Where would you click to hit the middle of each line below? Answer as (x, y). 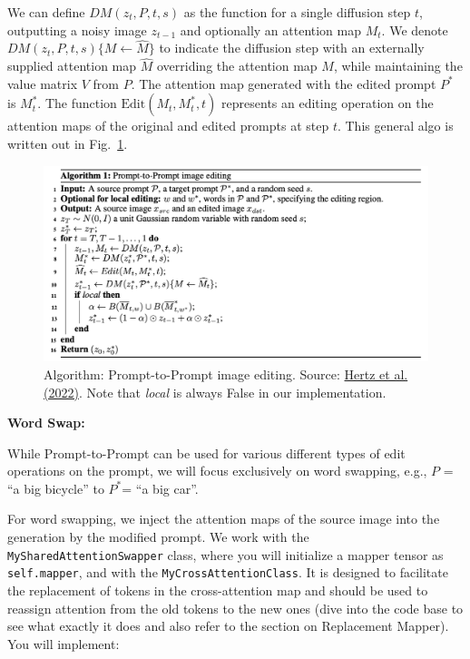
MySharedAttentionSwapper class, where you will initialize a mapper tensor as (225, 554)
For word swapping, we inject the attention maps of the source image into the (224, 519)
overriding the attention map (237, 66)
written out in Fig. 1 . (68, 143)
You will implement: (64, 643)
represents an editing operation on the (328, 103)
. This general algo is (395, 126)
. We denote (415, 30)
